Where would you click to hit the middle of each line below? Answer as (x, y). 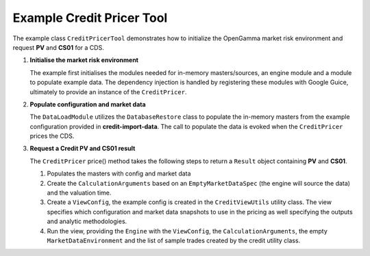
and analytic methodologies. (87, 221)
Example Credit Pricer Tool (90, 18)
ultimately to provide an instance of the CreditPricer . (108, 91)
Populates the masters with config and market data (119, 173)
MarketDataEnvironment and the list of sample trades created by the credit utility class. (174, 240)
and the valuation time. (79, 193)
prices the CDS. (52, 136)
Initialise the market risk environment (84, 60)
